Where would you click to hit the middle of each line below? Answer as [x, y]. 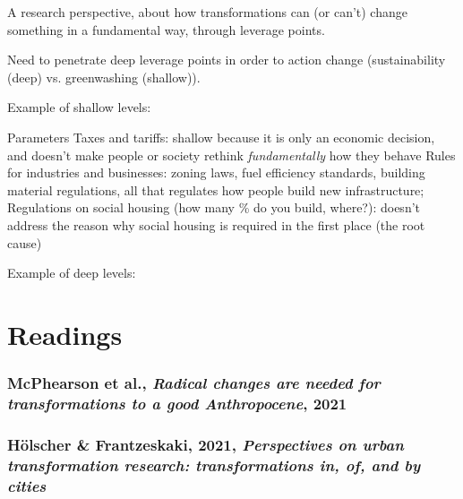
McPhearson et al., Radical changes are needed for [194, 383]
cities [27, 485]
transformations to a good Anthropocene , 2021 [177, 403]
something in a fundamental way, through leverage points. [166, 29]
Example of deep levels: [72, 273]
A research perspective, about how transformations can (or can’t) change [207, 12]
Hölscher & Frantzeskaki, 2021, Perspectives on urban [206, 444]
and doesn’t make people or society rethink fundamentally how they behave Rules [231, 155]
